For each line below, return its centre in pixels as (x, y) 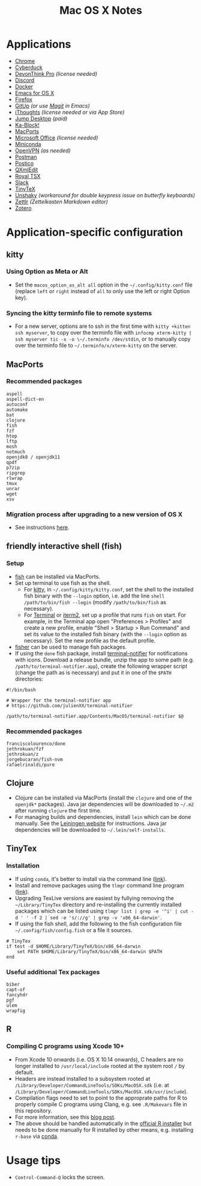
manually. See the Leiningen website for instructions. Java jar (91, 823)
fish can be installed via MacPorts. (58, 576)
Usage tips (34, 1160)
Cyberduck (29, 67)
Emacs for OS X (34, 93)
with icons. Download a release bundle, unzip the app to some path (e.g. (104, 659)
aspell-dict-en (25, 399)
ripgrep (16, 473)
